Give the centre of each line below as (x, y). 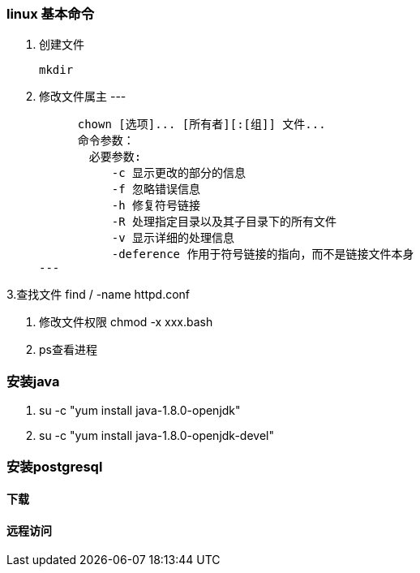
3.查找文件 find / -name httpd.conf (99, 295)
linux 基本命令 (51, 14)
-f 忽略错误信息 (156, 190)
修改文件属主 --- (83, 97)
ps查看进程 (68, 350)
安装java (33, 381)
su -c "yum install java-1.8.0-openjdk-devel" (156, 436)
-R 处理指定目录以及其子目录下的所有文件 (224, 222)
